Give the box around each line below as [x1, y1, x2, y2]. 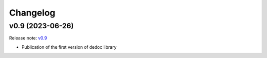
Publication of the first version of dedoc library [21, 44, 117, 50]
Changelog [9, 7, 55, 18]
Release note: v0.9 [9, 35, 47, 41]
